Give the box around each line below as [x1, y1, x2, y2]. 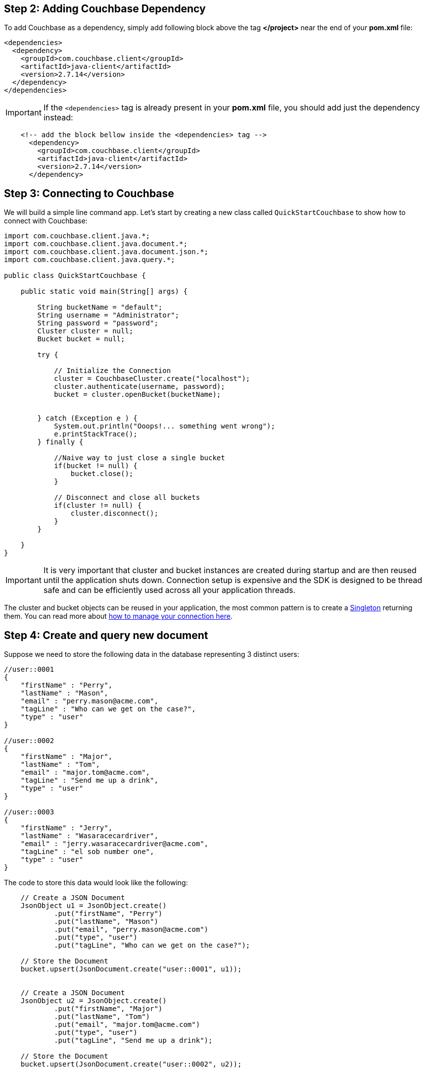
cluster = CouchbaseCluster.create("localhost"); [54, 375, 250, 383]
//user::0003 [4, 808, 54, 816]
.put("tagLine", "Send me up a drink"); [54, 1036, 213, 1045]
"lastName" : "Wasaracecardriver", [20, 832, 158, 840]
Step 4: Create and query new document [4, 629, 208, 642]
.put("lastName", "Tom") [54, 1013, 150, 1021]
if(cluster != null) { [54, 501, 142, 510]
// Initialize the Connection [54, 367, 171, 375]
